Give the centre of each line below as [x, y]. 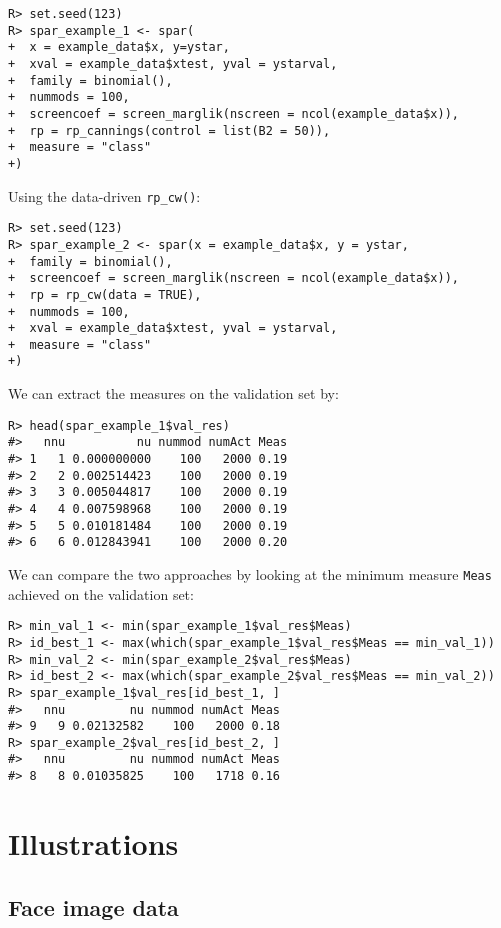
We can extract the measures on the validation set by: [173, 393]
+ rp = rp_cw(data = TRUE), [105, 294]
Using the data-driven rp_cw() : [104, 195]
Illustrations [93, 842]
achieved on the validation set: [101, 593]
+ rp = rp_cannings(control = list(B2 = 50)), [169, 130]
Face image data [93, 906]
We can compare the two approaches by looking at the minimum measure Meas [250, 573]
